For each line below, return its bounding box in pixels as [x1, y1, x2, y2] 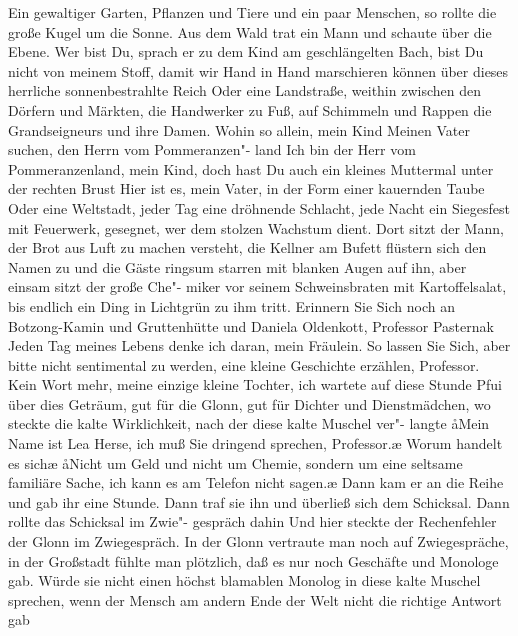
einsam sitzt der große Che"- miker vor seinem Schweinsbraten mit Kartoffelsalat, [8, 276, 507, 297]
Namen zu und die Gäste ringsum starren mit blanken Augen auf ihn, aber [8, 256, 467, 277]
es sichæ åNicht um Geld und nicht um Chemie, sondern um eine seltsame [8, 452, 463, 473]
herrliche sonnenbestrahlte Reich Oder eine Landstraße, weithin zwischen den [8, 80, 481, 101]
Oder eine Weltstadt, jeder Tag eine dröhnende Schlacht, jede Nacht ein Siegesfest [8, 197, 510, 218]
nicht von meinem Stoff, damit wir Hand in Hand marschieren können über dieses [8, 60, 509, 81]
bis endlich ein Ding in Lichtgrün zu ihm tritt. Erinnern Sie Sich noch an [8, 295, 455, 316]
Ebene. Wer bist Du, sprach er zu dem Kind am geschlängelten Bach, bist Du [8, 41, 484, 62]
